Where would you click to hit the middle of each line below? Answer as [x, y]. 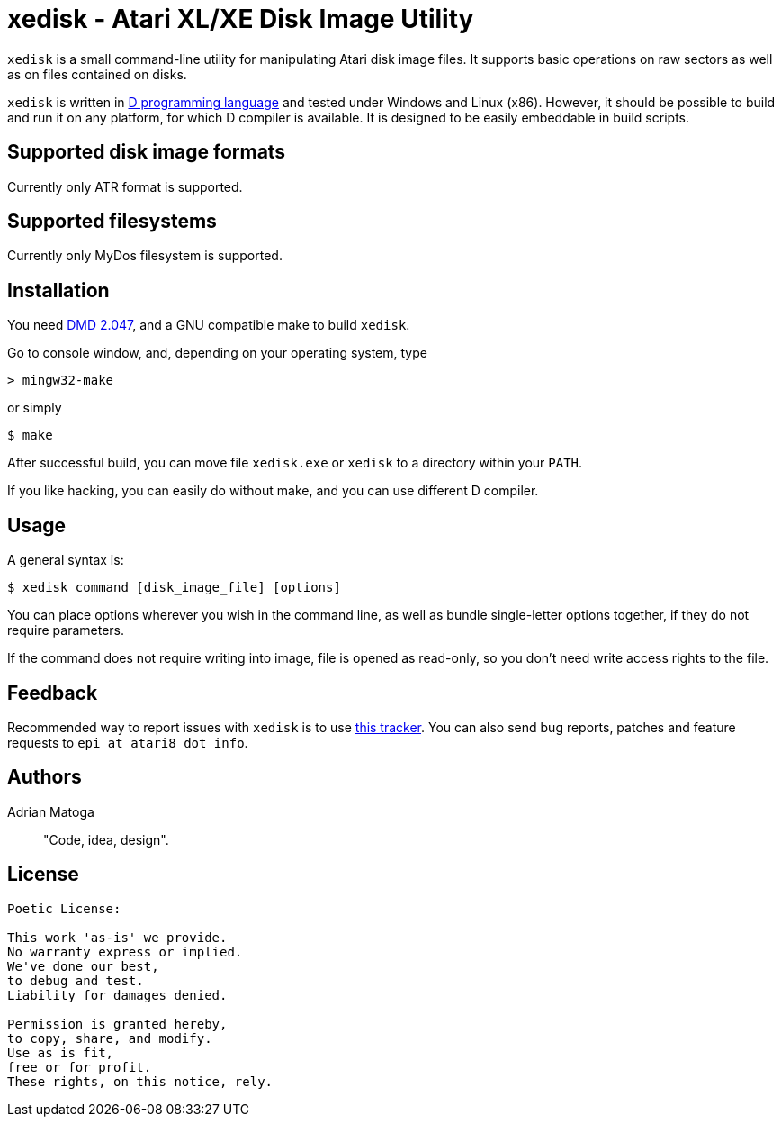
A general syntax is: [66, 560]
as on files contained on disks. [97, 74]
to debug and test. [76, 980]
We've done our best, [83, 966]
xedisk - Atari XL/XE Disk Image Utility [241, 19]
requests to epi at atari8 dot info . [128, 742]
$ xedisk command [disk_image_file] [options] [174, 588]
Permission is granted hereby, [117, 1024]
